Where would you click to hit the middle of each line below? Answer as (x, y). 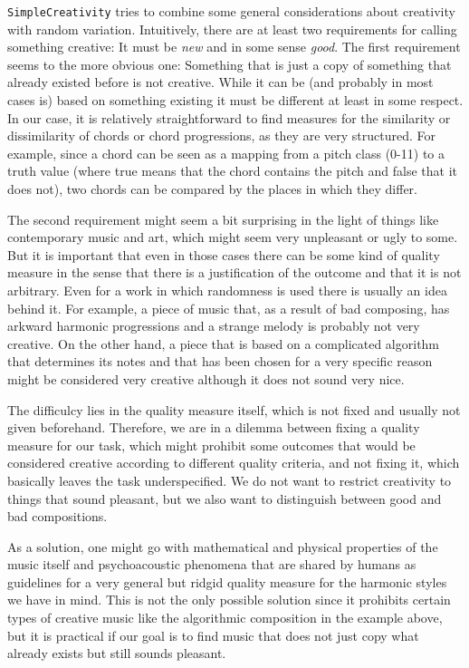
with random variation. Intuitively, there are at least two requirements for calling (232, 29)
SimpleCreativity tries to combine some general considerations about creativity (231, 11)
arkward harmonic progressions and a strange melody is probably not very (214, 326)
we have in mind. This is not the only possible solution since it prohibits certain (229, 600)
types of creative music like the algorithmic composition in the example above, (225, 618)
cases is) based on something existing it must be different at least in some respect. (235, 100)
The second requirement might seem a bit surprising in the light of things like (223, 219)
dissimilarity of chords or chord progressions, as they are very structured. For (221, 136)
